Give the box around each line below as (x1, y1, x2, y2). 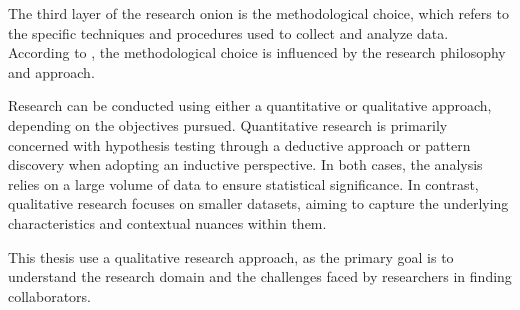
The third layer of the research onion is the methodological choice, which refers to (8, 3, 509, 23)
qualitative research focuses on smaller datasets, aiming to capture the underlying (8, 193, 509, 214)
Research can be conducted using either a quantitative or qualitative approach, (8, 95, 492, 116)
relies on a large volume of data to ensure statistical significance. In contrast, (8, 173, 479, 194)
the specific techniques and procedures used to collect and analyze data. (8, 22, 449, 43)
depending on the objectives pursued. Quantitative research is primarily (8, 114, 448, 135)
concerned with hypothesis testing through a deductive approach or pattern (8, 134, 471, 155)
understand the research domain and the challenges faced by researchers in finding (8, 266, 512, 287)
